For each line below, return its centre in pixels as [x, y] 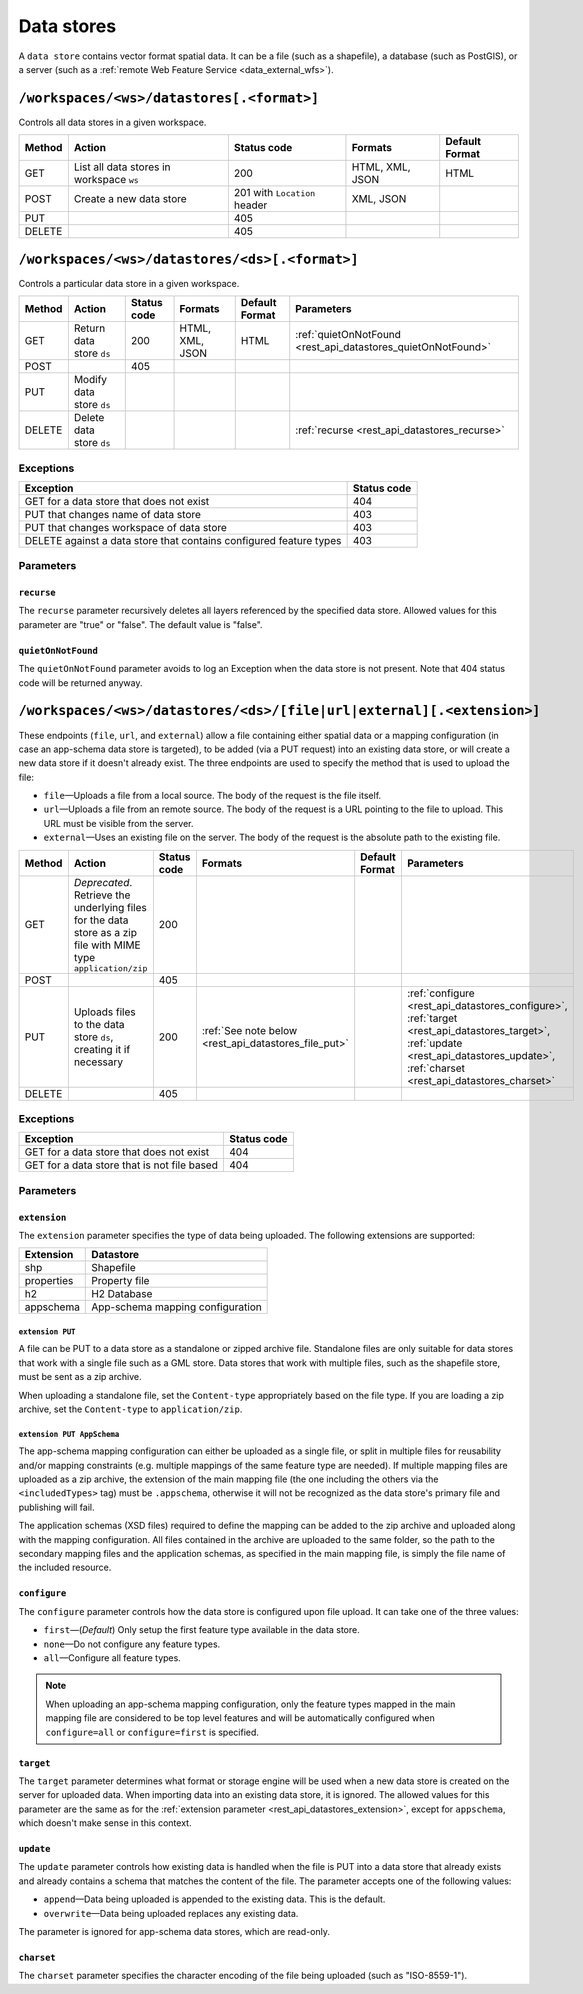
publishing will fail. [56, 1507]
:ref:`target [432, 1018]
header [250, 205]
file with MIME [107, 945]
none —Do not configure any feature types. [132, 1644]
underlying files [110, 907]
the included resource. [65, 1567]
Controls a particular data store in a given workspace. [129, 283]
